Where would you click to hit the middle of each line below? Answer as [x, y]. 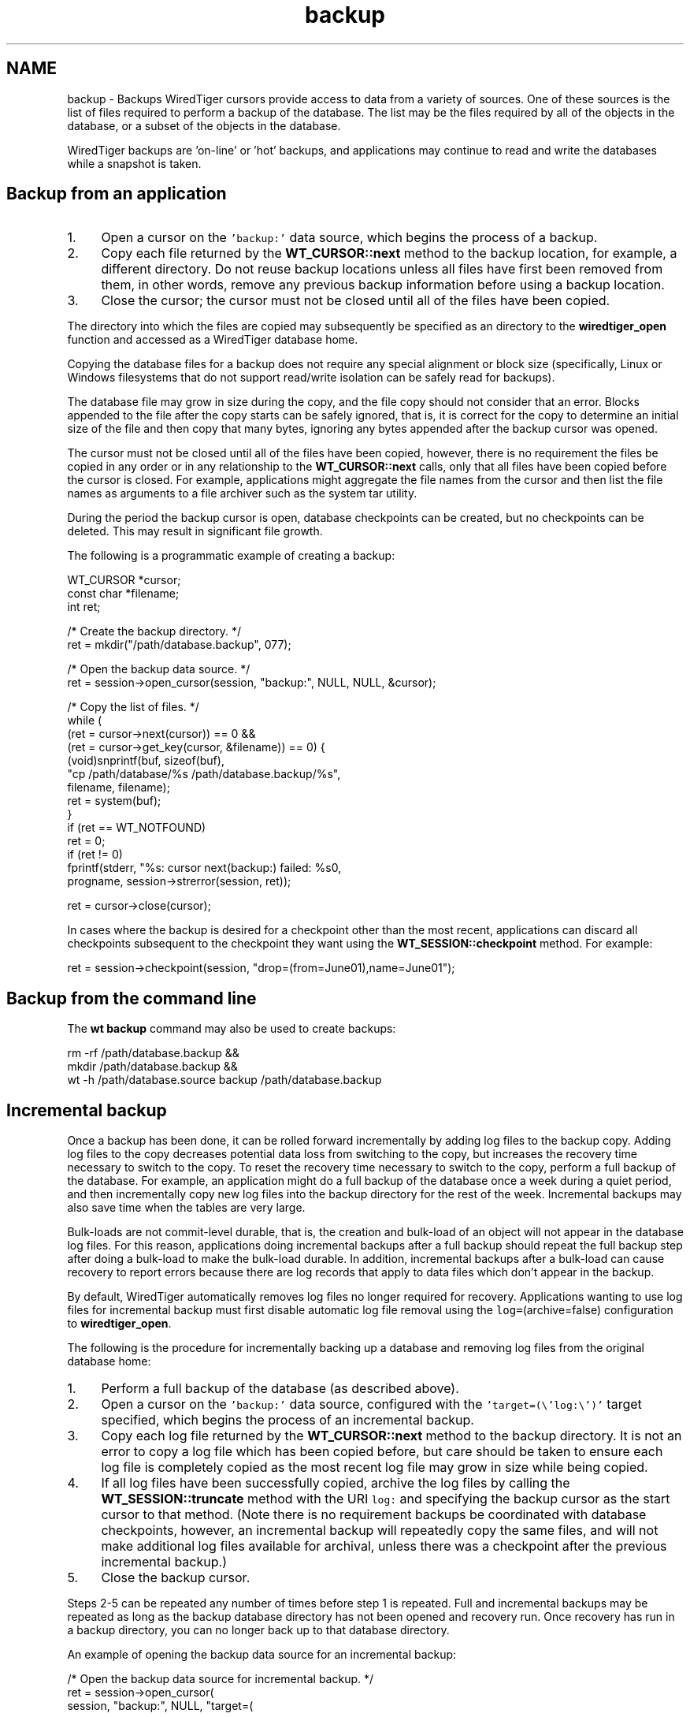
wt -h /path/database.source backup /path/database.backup [224, 1080]
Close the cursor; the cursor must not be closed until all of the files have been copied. [356, 301]
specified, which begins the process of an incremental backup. [287, 1420]
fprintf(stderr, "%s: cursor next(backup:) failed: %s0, [204, 868]
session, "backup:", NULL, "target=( [160, 1706]
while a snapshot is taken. [134, 163]
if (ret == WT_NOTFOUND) [137, 828]
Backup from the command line [132, 998]
